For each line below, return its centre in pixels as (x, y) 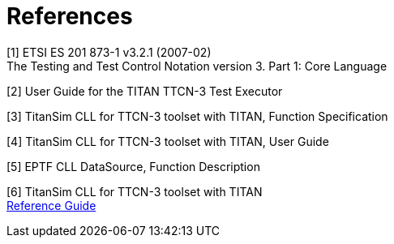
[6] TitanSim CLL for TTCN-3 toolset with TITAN (135, 191)
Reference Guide (51, 205)
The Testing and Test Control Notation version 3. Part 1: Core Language (197, 66)
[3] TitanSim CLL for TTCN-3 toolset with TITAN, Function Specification (197, 116)
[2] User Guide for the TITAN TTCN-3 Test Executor (145, 91)
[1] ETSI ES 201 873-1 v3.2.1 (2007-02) (109, 52)
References (70, 16)
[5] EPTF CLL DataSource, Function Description (133, 166)
